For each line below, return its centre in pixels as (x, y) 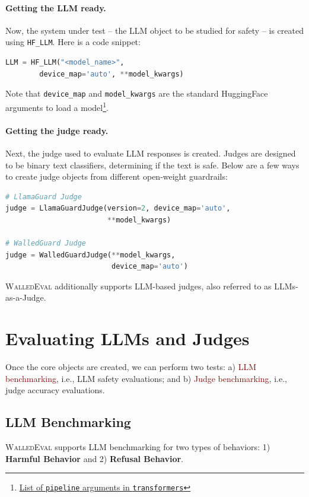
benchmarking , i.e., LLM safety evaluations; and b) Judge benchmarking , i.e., (146, 378)
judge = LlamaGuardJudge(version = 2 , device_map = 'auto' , (118, 208)
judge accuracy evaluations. (55, 390)
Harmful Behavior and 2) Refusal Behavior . (95, 458)
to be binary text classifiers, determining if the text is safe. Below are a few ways (152, 165)
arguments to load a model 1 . (57, 106)
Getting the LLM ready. (56, 7)
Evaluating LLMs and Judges (128, 338)
